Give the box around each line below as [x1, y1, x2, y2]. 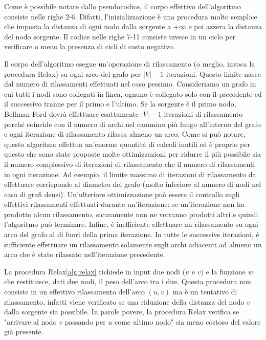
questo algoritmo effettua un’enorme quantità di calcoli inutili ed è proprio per [4, 138, 250, 149]
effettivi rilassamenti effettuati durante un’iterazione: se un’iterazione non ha [4, 199, 245, 209]
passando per [64, 316, 106, 327]
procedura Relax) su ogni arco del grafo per [4, 68, 141, 79]
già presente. [4, 326, 43, 337]
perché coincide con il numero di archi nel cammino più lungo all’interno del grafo [4, 118, 261, 129]
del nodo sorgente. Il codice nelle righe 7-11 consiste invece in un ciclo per [4, 31, 236, 41]
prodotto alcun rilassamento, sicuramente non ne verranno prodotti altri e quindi [4, 208, 258, 219]
